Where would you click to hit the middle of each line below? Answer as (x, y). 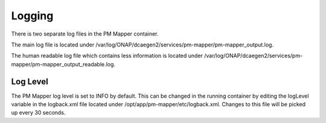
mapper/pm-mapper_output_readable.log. (63, 64)
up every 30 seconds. (38, 113)
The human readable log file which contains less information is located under (107, 56)
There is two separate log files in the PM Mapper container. (85, 34)
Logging (32, 16)
